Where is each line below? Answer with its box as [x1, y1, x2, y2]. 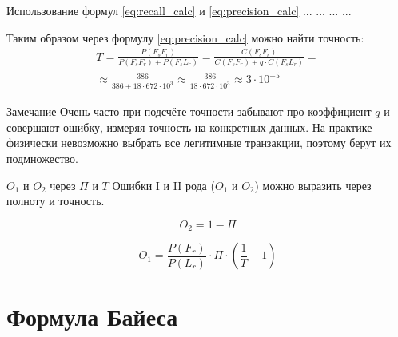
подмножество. [6, 150, 79, 167]
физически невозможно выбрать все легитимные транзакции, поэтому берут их [6, 134, 392, 151]
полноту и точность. [6, 192, 105, 209]
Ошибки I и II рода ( [112, 176, 215, 193]
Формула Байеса [6, 300, 178, 333]
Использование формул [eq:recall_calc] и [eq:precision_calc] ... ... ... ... [6, 2, 352, 18]
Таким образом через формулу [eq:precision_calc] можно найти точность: [6, 29, 364, 46]
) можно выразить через [254, 176, 372, 193]
